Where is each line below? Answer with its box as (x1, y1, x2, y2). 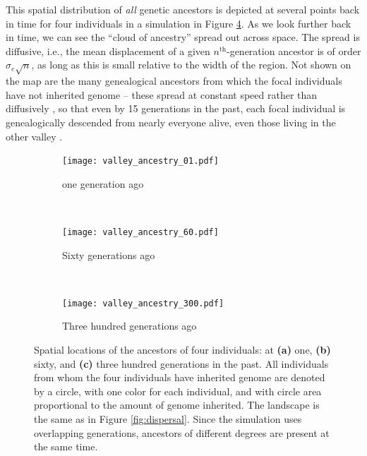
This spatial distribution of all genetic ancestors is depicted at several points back (6, 2, 360, 16)
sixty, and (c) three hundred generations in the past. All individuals (34, 356, 329, 371)
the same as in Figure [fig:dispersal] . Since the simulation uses (34, 412, 302, 426)
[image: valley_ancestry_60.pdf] (62, 227, 219, 237)
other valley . (6, 128, 63, 143)
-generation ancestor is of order (226, 43, 361, 58)
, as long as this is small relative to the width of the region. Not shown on (31, 57, 351, 72)
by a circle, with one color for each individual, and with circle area (34, 383, 322, 398)
